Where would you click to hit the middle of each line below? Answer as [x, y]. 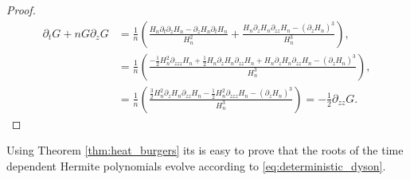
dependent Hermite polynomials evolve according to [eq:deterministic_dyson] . [196, 165]
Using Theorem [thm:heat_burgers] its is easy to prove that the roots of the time [205, 150]
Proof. [21, 10]
